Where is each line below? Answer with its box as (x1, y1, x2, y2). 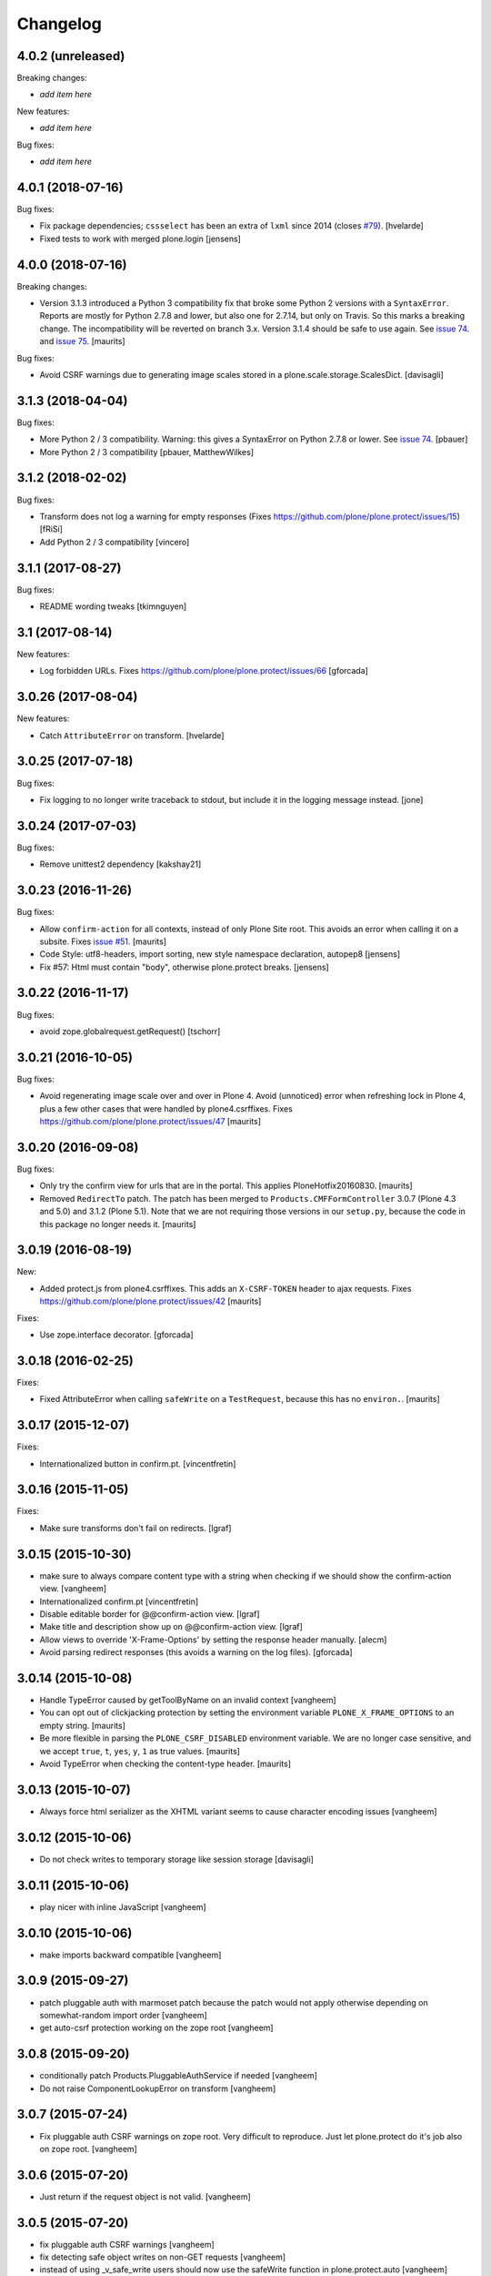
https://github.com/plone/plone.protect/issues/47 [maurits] (39, 1116, 262, 1127)
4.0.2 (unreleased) (16, 48, 125, 64)
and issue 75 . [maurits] (39, 336, 126, 347)
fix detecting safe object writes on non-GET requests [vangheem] (39, 2251, 286, 2262)
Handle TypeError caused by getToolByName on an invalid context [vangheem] (39, 1694, 336, 1706)
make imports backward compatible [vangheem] (39, 1949, 222, 1960)
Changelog (16, 14, 102, 34)
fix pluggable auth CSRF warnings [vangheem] (39, 2239, 215, 2250)
